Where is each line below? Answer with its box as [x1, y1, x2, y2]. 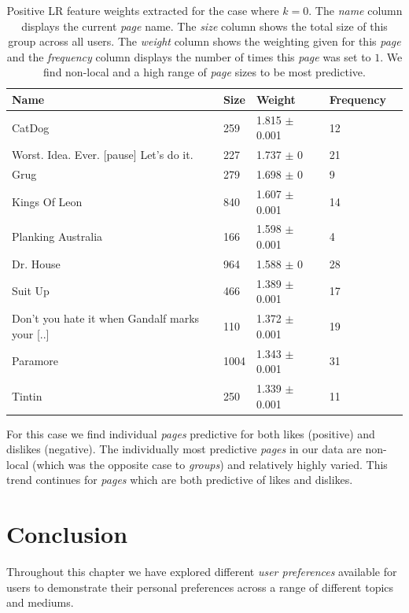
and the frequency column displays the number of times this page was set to [6, 48, 371, 65]
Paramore [12, 353, 58, 369]
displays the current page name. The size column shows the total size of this [21, 17, 388, 34]
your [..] [12, 325, 50, 342]
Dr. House [12, 255, 61, 271]
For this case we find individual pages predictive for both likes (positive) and [6, 425, 375, 441]
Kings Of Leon [12, 193, 83, 209]
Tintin [12, 387, 42, 404]
